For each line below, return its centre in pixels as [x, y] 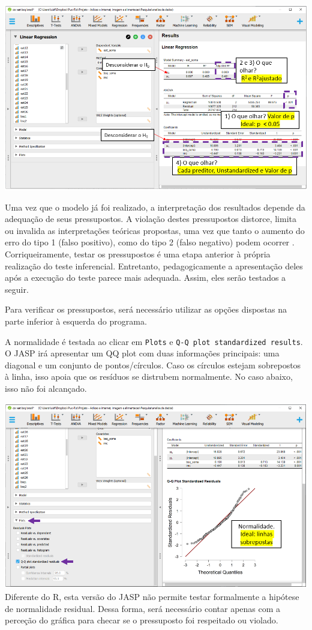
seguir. [17, 289]
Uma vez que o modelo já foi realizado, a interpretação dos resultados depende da [155, 207]
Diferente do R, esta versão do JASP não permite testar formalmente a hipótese [152, 597]
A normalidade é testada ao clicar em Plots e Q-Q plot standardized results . [154, 341]
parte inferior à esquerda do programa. [76, 321]
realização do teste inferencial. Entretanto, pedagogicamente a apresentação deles [154, 265]
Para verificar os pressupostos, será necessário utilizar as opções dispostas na [146, 309]
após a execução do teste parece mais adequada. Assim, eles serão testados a [145, 277]
